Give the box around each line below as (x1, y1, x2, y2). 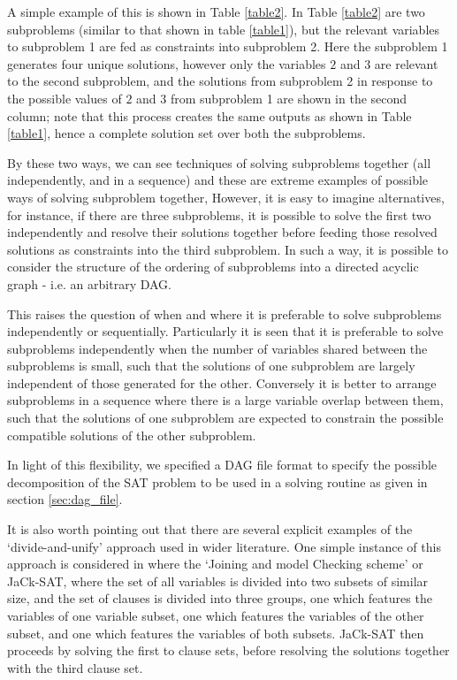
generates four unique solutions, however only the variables (7, 54, 326, 73)
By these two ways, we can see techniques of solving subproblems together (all (7, 153, 431, 172)
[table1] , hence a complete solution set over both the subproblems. (7, 124, 366, 142)
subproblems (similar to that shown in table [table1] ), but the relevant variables (7, 19, 440, 38)
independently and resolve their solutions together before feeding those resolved (7, 223, 438, 241)
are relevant (374, 54, 438, 73)
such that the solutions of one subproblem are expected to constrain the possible (7, 409, 444, 427)
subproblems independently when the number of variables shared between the (7, 339, 428, 357)
